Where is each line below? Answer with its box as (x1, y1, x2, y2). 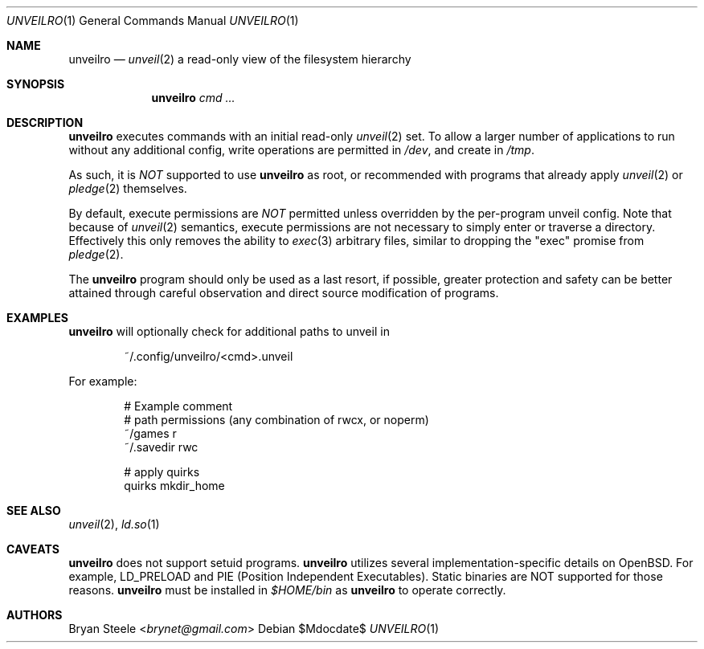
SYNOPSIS (6, 77, 65, 91)
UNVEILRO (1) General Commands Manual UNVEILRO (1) (6, 14, 299, 27)
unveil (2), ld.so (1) (68, 517, 160, 531)
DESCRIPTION (6, 116, 84, 129)
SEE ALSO (6, 504, 61, 517)
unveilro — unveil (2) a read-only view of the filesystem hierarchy (68, 52, 411, 66)
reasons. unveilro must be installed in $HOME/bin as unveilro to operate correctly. (68, 583, 506, 597)
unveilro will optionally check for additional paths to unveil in (68, 324, 390, 338)
